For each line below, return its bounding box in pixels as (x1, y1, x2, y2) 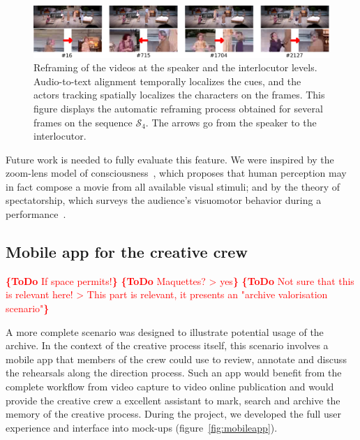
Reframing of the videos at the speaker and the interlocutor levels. (33, 60, 317, 75)
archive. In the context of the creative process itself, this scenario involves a (6, 338, 329, 353)
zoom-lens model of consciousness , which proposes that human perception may (6, 166, 347, 180)
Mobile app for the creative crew (6, 241, 248, 263)
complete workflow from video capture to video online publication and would (6, 379, 334, 394)
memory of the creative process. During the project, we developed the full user (6, 406, 341, 421)
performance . (6, 207, 66, 221)
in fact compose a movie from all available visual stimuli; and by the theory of (6, 179, 340, 193)
